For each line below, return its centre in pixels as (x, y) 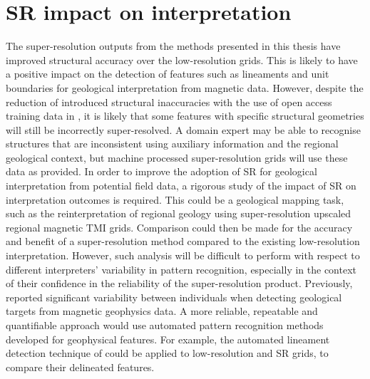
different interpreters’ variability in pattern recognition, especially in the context (181, 269)
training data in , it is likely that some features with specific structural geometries (185, 116)
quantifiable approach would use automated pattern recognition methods (165, 325)
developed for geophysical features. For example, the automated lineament (168, 339)
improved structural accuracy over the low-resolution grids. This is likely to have (182, 59)
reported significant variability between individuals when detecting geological (174, 297)
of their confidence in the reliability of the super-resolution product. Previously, (179, 283)
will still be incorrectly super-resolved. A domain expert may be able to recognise (183, 129)
